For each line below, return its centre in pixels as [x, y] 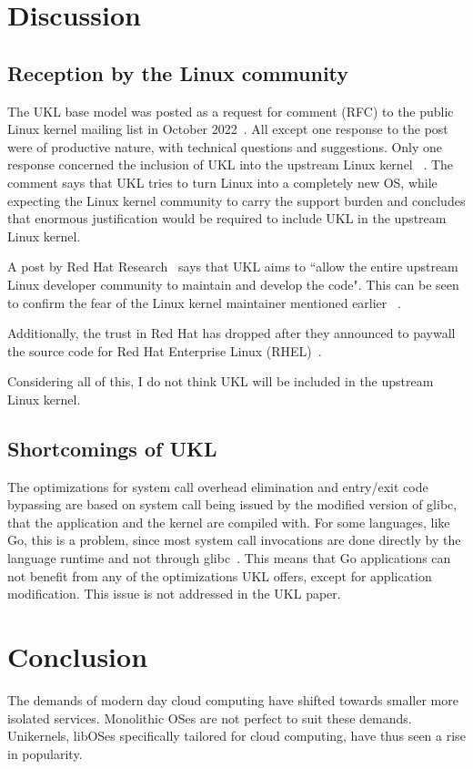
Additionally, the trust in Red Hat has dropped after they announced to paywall [231, 333]
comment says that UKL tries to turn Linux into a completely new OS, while [222, 182]
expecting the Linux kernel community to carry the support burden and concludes [236, 200]
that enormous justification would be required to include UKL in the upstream [227, 218]
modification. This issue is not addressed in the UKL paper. [174, 594]
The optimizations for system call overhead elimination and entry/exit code [218, 486]
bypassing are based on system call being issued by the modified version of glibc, [232, 504]
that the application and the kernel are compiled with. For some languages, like [229, 522]
